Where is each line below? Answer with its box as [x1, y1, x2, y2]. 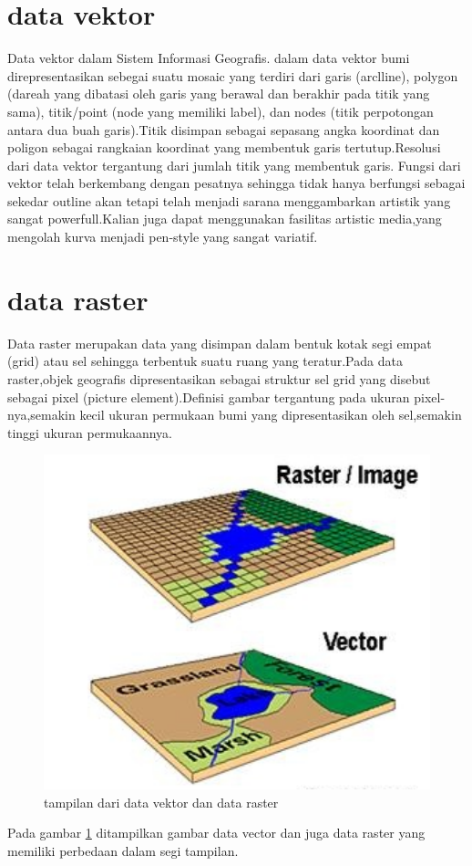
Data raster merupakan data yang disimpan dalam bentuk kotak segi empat [7, 333, 432, 352]
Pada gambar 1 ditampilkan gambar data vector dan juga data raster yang [7, 823, 426, 842]
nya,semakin [7, 405, 76, 424]
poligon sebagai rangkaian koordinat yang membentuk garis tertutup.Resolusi [7, 138, 441, 157]
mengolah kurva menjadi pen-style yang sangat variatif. [7, 227, 318, 246]
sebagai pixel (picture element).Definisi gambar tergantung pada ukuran [7, 387, 410, 406]
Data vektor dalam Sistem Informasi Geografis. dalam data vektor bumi [7, 48, 410, 68]
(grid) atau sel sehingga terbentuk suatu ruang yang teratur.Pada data [7, 351, 403, 370]
